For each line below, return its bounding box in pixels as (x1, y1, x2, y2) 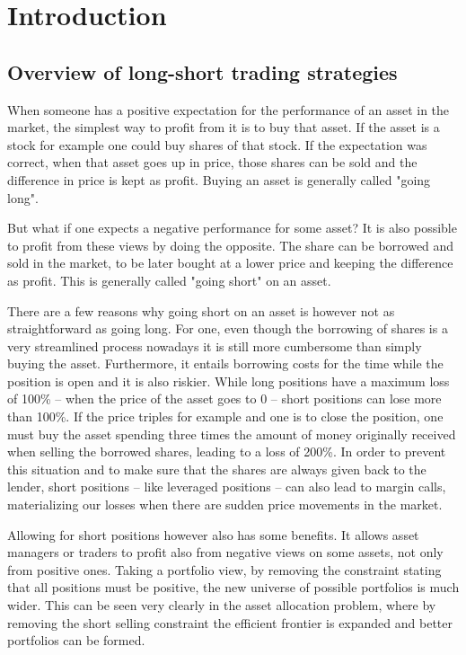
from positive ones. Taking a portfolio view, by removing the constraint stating (7, 560, 442, 579)
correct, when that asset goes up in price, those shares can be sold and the (7, 153, 418, 172)
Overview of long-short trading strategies (7, 58, 398, 85)
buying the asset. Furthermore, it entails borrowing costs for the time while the (7, 354, 444, 373)
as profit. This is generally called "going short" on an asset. (7, 270, 331, 289)
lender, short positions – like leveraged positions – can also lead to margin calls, (7, 477, 446, 496)
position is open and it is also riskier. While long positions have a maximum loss (7, 371, 450, 390)
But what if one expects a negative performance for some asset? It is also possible (7, 218, 457, 237)
